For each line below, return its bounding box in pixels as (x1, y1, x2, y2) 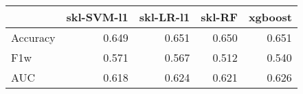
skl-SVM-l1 (66, 9, 128, 25)
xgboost (248, 9, 292, 25)
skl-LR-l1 (139, 9, 190, 25)
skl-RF (201, 9, 238, 25)
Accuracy (11, 30, 56, 45)
